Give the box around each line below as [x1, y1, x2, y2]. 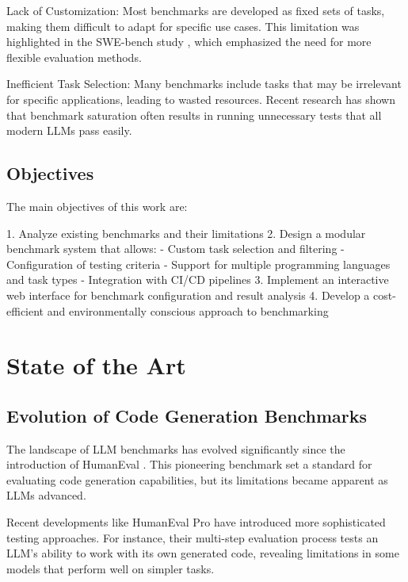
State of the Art [6, 349, 186, 381]
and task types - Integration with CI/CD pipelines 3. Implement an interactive [6, 271, 389, 288]
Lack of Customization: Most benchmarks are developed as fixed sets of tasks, [6, 2, 385, 18]
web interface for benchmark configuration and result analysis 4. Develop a [6, 286, 370, 303]
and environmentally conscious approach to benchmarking [47, 302, 329, 319]
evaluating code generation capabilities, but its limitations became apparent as [6, 471, 388, 488]
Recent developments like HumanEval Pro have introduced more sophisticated [6, 514, 386, 530]
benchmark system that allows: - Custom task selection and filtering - [6, 240, 345, 257]
